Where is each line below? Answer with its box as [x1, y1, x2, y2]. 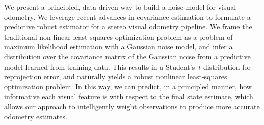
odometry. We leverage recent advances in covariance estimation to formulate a [4, 11, 251, 22]
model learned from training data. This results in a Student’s [4, 61, 195, 72]
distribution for [203, 61, 251, 72]
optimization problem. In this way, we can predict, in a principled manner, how [4, 81, 252, 91]
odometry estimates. [4, 111, 67, 121]
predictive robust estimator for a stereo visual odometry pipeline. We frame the [4, 21, 252, 32]
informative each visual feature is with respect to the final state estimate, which [4, 91, 253, 102]
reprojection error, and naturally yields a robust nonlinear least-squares [4, 71, 227, 82]
